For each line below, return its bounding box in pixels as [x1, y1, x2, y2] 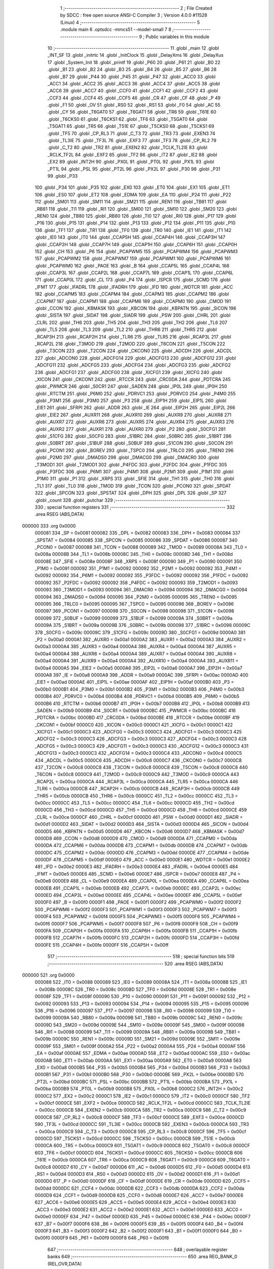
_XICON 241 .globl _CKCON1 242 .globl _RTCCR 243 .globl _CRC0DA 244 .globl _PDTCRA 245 [35, 376, 231, 382]
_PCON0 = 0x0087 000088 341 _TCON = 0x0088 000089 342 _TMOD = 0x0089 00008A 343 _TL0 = [35, 544, 248, 550]
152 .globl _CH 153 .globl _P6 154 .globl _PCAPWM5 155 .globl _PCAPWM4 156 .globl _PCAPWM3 [35, 248, 238, 254]
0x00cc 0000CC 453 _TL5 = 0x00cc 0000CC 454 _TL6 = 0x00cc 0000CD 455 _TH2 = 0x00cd [35, 799, 234, 806]
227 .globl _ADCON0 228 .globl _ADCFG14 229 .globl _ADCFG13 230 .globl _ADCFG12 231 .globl [35, 355, 236, 361]
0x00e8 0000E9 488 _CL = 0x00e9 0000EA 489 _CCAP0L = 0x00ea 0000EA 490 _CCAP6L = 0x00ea [35, 878, 249, 884]
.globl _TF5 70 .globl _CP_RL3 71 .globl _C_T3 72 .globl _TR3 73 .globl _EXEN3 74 [47, 130, 216, 137]
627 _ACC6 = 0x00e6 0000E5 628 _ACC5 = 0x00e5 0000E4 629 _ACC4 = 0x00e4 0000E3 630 [35, 1199, 236, 1206]
